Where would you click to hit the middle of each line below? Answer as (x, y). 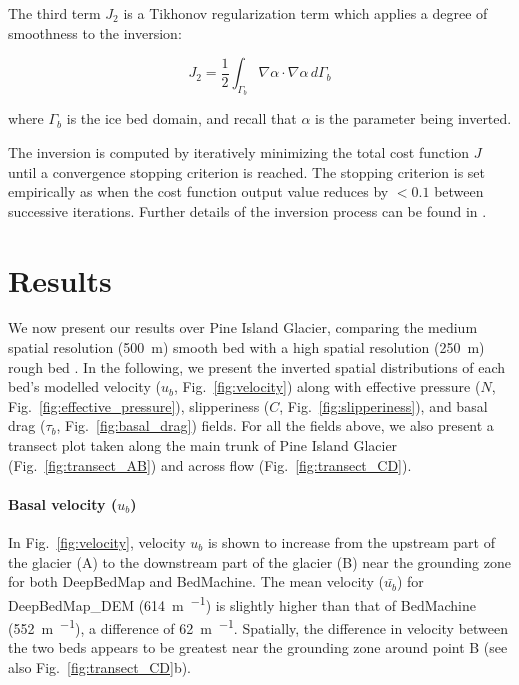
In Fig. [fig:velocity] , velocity (97, 542)
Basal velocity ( (63, 503)
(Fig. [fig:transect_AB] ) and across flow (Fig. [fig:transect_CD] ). (210, 464)
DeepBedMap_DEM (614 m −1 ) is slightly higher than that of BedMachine (242, 603)
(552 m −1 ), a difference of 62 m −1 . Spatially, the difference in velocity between (258, 626)
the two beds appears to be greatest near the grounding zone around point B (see (258, 647)
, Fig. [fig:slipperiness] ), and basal (383, 405)
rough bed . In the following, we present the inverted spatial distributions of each (257, 366)
